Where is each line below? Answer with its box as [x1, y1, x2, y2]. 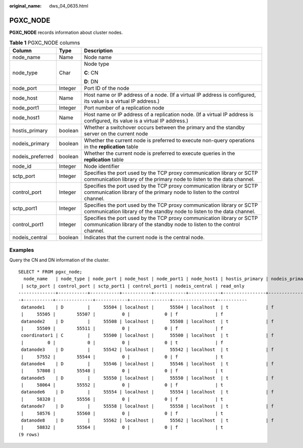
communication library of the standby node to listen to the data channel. [84, 208, 256, 215]
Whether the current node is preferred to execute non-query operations [84, 137, 255, 144]
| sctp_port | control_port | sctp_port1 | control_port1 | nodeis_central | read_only [21, 283, 245, 289]
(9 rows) [18, 431, 40, 437]
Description [84, 47, 113, 54]
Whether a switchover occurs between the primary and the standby [84, 124, 245, 131]
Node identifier [84, 162, 120, 169]
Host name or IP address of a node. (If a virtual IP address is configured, [84, 91, 256, 98]
